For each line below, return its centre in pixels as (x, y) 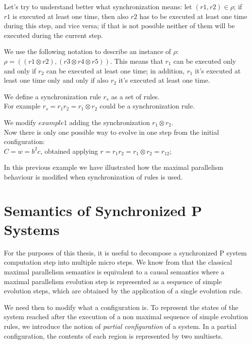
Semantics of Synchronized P (103, 210)
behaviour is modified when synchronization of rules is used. (93, 176)
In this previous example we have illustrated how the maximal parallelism (114, 167)
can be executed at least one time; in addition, (116, 70)
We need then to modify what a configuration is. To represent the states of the (121, 307)
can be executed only (205, 61)
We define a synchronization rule (53, 96)
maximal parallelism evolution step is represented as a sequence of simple (113, 281)
